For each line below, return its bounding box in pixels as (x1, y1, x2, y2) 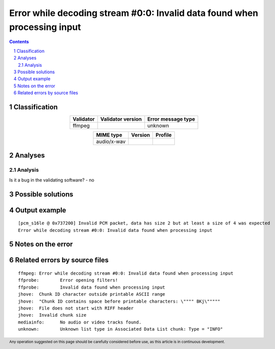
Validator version (100, 115, 142, 122)
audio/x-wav (96, 138, 126, 145)
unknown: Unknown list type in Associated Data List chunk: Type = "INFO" (18, 327, 223, 332)
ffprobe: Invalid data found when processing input (18, 284, 165, 290)
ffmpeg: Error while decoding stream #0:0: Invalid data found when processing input (18, 270, 234, 276)
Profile (155, 131, 172, 138)
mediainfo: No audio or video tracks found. (18, 319, 142, 325)
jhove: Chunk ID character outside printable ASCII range (18, 292, 165, 297)
